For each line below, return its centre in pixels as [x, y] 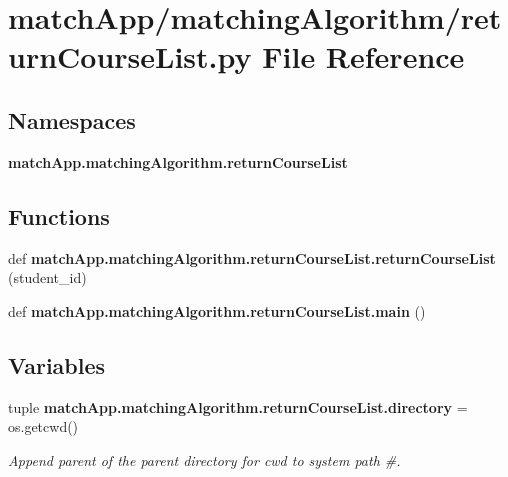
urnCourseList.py [130, 56]
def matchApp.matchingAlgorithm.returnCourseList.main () [217, 310]
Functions [59, 215]
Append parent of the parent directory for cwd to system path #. [204, 459]
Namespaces [72, 119]
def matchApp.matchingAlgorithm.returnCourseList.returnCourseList [252, 257]
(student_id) [47, 277]
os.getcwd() [43, 426]
